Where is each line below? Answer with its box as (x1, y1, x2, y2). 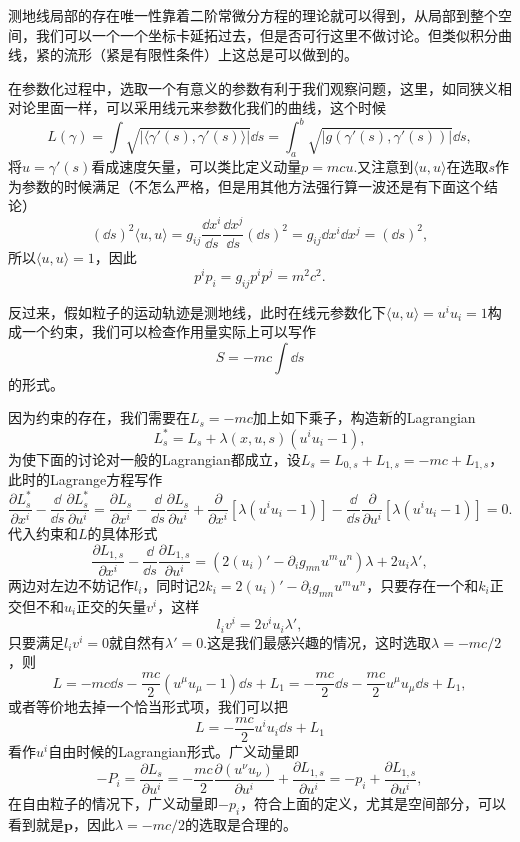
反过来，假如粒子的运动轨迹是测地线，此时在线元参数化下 (8, 301, 386, 322)
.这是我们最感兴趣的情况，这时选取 (203, 631, 432, 652)
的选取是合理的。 (185, 813, 298, 834)
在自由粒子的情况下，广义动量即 (8, 792, 218, 813)
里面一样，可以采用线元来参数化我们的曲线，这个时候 (35, 97, 386, 118)
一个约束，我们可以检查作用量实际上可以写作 (21, 321, 316, 342)
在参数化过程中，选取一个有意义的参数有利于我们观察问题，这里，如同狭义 (8, 77, 498, 98)
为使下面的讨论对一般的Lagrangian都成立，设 (8, 448, 301, 469)
